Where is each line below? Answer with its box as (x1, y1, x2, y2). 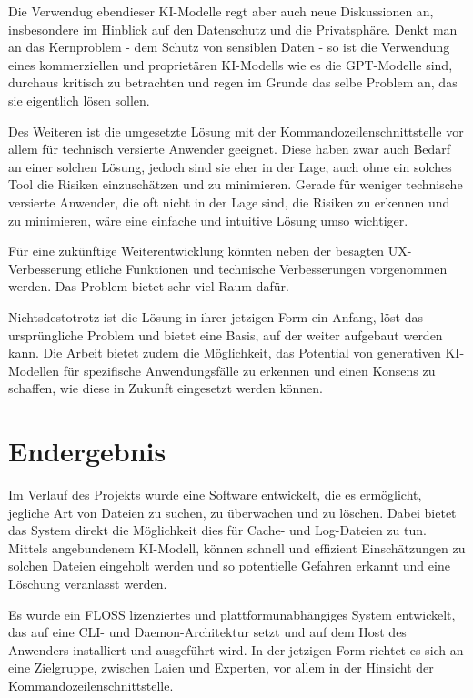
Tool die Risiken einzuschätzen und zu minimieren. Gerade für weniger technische (8, 175, 463, 194)
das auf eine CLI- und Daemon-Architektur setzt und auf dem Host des (8, 622, 407, 642)
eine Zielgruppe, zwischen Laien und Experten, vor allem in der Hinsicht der (8, 658, 434, 677)
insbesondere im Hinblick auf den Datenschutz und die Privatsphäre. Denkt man (8, 19, 458, 38)
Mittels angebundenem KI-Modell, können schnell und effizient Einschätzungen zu (8, 538, 466, 557)
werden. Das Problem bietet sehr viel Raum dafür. (8, 277, 289, 296)
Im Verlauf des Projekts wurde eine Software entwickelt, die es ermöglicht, (8, 485, 422, 503)
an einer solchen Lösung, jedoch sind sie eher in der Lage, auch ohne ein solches (8, 157, 452, 176)
